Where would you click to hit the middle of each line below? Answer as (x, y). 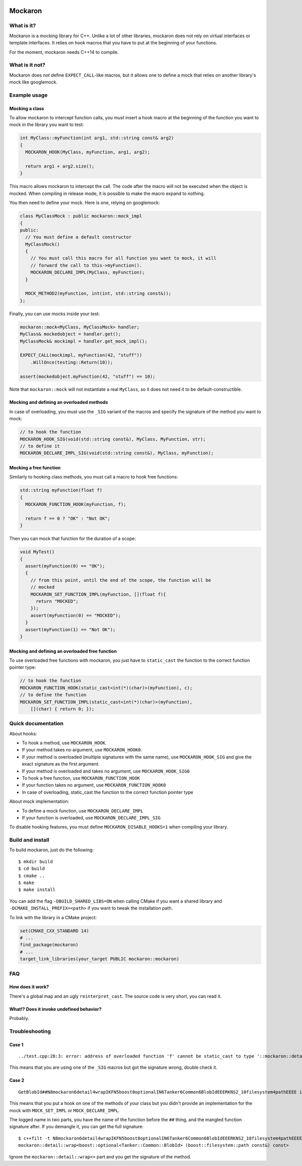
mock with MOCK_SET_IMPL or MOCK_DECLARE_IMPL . (65, 1110)
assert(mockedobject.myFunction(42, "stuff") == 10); (88, 376)
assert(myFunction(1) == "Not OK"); (70, 629)
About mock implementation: (39, 801)
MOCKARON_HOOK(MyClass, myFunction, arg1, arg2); (88, 152)
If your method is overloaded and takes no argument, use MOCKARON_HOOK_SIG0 (106, 771)
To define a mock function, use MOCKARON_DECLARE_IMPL (83, 810)
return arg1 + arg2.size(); (60, 166)
